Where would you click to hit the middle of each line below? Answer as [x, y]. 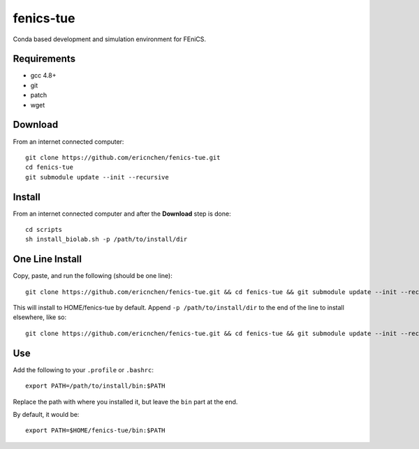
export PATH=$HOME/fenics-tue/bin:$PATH [95, 430]
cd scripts [44, 229]
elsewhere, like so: [39, 317]
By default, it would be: [46, 414]
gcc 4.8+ [43, 75]
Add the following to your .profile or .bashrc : [83, 369]
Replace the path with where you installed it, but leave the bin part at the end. [125, 402]
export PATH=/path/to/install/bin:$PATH [95, 386]
